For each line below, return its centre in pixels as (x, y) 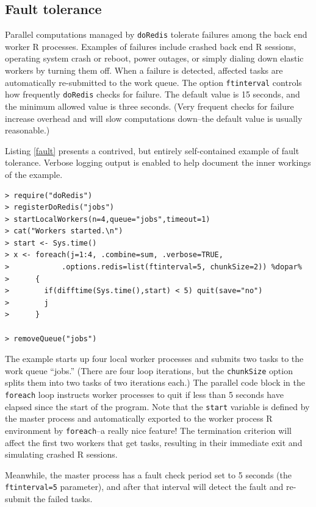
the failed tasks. (63, 499)
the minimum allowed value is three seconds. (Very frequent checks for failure (149, 106)
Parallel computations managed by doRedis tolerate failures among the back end (156, 34)
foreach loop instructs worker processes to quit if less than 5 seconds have (144, 395)
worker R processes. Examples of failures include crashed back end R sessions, (151, 46)
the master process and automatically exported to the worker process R (139, 418)
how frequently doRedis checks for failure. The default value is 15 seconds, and (153, 94)
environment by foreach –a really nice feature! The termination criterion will (148, 430)
